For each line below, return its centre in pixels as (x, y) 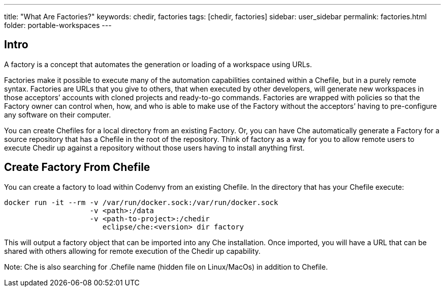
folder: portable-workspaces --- (58, 25)
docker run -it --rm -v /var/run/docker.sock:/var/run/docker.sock (141, 202)
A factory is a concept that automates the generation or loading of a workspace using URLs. (158, 64)
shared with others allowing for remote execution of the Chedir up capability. (132, 251)
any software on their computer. (58, 114)
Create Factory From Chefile (77, 167)
